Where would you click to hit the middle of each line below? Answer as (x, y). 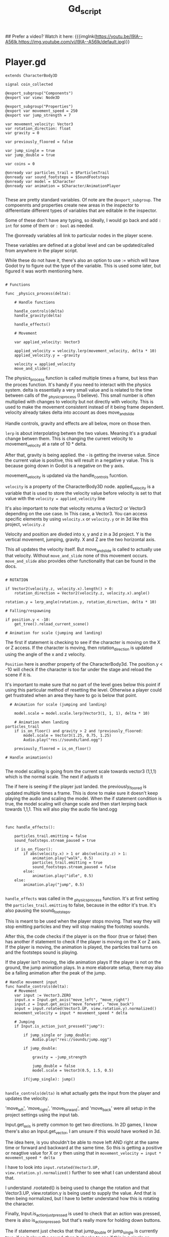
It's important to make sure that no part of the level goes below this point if (83, 685)
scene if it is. (18, 675)
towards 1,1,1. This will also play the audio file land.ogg (61, 809)
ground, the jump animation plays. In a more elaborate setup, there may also (84, 967)
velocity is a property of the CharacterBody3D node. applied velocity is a (80, 487)
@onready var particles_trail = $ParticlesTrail (57, 173)
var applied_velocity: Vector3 (47, 342)
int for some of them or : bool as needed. (50, 226)
